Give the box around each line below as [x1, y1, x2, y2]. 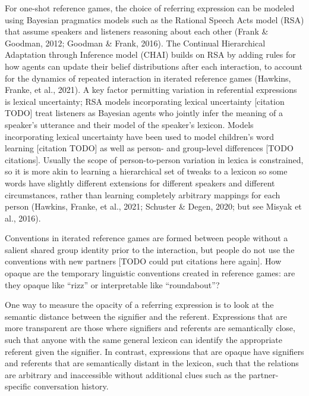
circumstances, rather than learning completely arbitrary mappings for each [5, 188, 280, 201]
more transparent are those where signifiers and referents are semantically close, [5, 322, 295, 334]
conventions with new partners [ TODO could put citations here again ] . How [5, 255, 282, 267]
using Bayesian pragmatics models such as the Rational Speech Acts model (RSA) [5, 13, 304, 26]
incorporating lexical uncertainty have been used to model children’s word [5, 130, 275, 142]
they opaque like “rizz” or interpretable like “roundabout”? [5, 278, 220, 291]
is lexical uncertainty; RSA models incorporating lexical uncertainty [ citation [5, 95, 285, 107]
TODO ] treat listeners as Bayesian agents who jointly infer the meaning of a [5, 107, 283, 119]
